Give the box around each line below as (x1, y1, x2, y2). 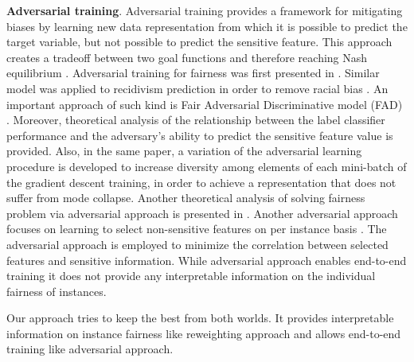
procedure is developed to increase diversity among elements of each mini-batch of (6, 158, 407, 174)
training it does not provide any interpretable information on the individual (6, 267, 376, 284)
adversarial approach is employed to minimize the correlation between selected (6, 235, 389, 252)
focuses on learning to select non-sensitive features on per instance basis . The (6, 220, 387, 237)
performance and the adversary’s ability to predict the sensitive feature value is (6, 127, 393, 143)
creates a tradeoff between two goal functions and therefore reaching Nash (6, 49, 368, 65)
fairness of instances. (6, 282, 107, 299)
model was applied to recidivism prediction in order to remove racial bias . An (6, 80, 389, 96)
